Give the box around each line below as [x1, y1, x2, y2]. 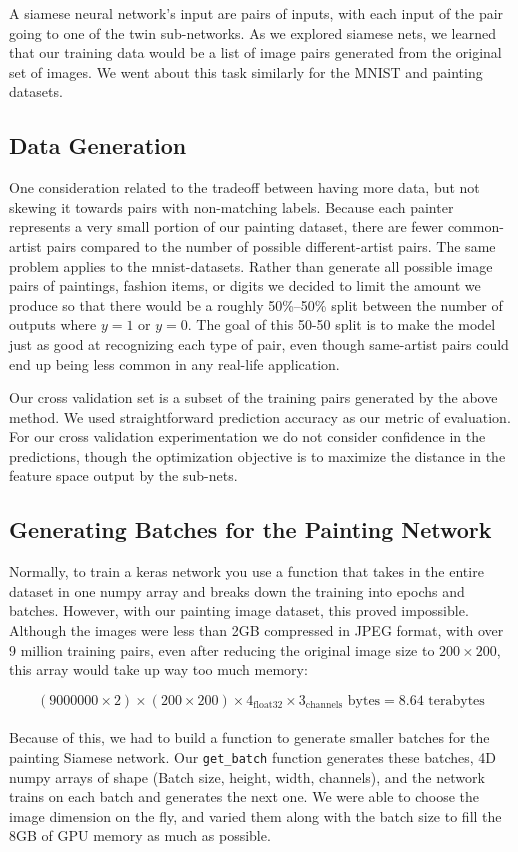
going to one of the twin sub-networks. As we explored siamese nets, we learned [9, 22, 497, 43]
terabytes [428, 693, 485, 708]
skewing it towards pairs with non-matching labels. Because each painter [9, 196, 454, 217]
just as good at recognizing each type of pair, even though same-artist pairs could [9, 333, 509, 354]
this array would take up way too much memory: [9, 659, 308, 680]
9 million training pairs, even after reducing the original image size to [9, 639, 435, 660]
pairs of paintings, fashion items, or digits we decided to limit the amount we [9, 275, 481, 296]
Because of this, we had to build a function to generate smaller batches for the [9, 727, 490, 748]
